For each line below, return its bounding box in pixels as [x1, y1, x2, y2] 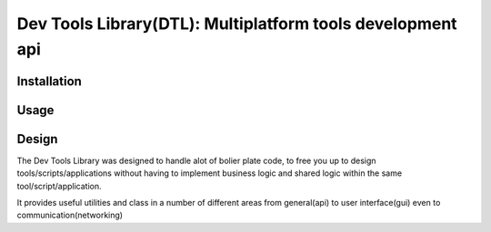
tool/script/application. [16, 180, 102, 191]
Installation [16, 73, 82, 89]
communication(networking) [16, 209, 123, 221]
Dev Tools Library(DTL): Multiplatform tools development [16, 14, 458, 34]
